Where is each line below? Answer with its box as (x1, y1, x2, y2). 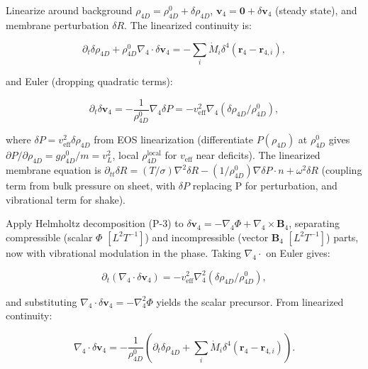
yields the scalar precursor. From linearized (156, 294, 344, 309)
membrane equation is (6, 163, 101, 177)
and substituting (6, 294, 77, 309)
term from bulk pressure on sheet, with (6, 178, 176, 193)
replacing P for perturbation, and (192, 178, 338, 193)
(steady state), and (274, 3, 357, 17)
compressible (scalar (6, 229, 93, 244)
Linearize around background (6, 3, 133, 17)
